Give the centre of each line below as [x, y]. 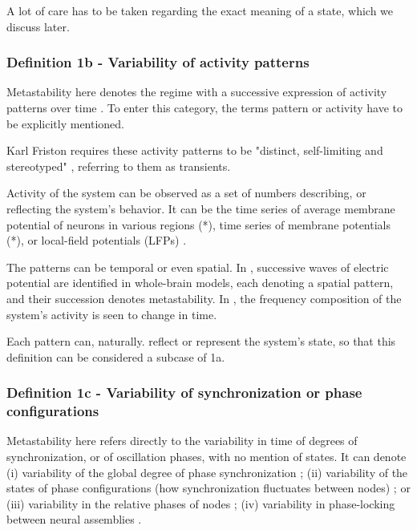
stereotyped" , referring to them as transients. [119, 166]
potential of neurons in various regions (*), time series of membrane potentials [198, 224]
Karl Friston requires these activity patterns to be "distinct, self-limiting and [195, 150]
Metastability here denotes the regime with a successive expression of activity [197, 92]
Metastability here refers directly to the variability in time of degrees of [182, 441]
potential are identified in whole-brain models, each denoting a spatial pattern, [200, 283]
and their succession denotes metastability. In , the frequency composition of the [204, 298]
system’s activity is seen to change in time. [112, 314]
